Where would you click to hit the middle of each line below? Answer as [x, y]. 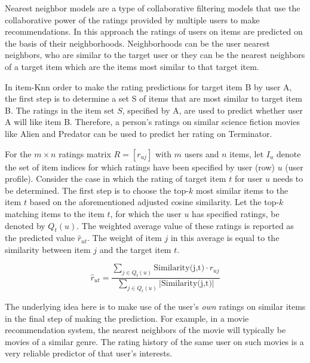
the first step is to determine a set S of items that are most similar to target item [154, 98]
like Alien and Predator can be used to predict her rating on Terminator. [139, 133]
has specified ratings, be [236, 213]
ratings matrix [85, 153]
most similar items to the [242, 190]
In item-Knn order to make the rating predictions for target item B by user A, [148, 86]
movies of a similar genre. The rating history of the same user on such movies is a [154, 341]
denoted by [25, 225]
